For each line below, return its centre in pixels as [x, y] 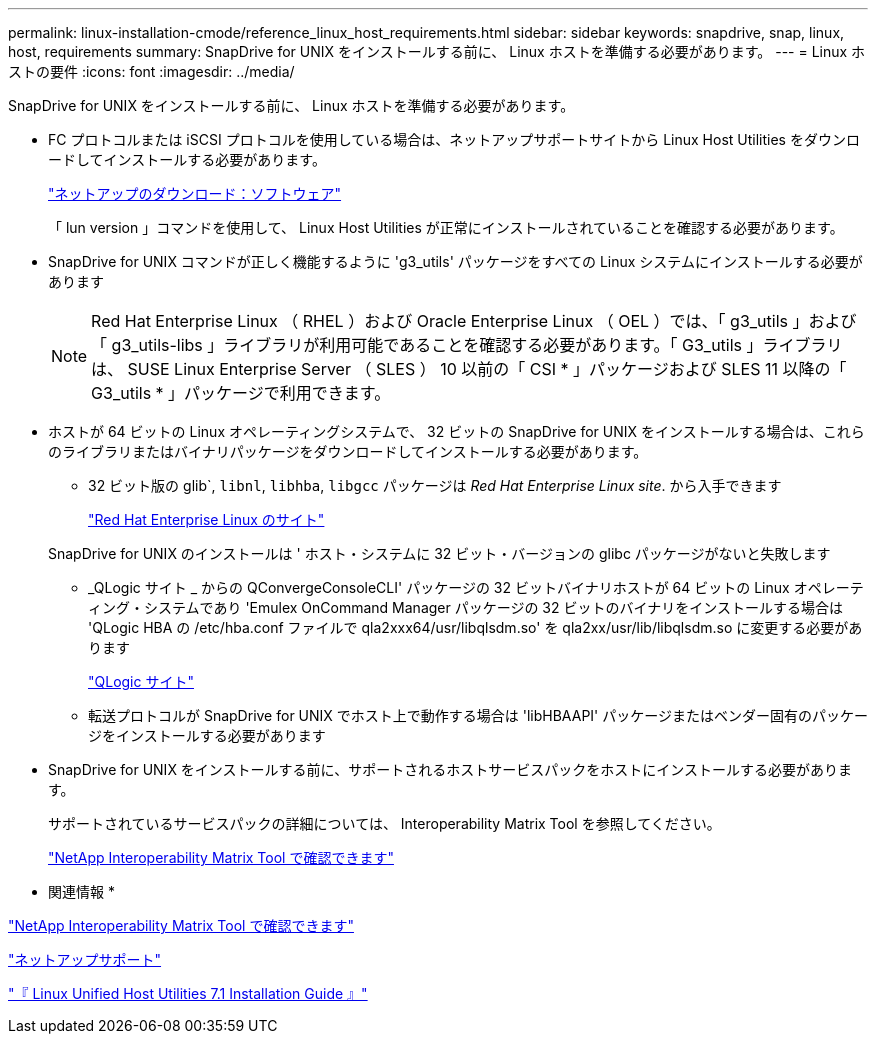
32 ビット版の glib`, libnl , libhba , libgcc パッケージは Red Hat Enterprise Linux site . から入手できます [435, 485]
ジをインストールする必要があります [207, 735]
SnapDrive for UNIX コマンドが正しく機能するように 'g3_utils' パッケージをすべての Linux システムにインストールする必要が [455, 261]
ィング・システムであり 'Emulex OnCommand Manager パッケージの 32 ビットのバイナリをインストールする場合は [465, 607]
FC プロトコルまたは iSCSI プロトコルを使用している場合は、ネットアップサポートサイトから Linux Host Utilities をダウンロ [454, 139]
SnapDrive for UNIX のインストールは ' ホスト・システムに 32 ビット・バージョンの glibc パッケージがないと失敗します [439, 553]
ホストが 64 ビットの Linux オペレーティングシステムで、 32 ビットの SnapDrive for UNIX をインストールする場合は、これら [456, 431]
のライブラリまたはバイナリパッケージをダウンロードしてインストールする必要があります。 [348, 451]
